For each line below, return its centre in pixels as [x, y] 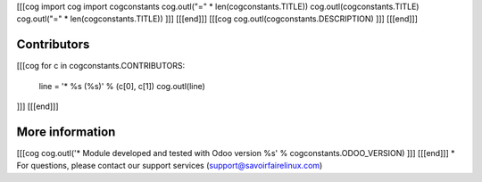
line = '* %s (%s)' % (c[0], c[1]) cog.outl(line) [122, 86]
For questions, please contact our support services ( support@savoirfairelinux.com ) [170, 166]
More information [66, 132]
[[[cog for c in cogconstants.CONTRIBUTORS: [101, 66]
